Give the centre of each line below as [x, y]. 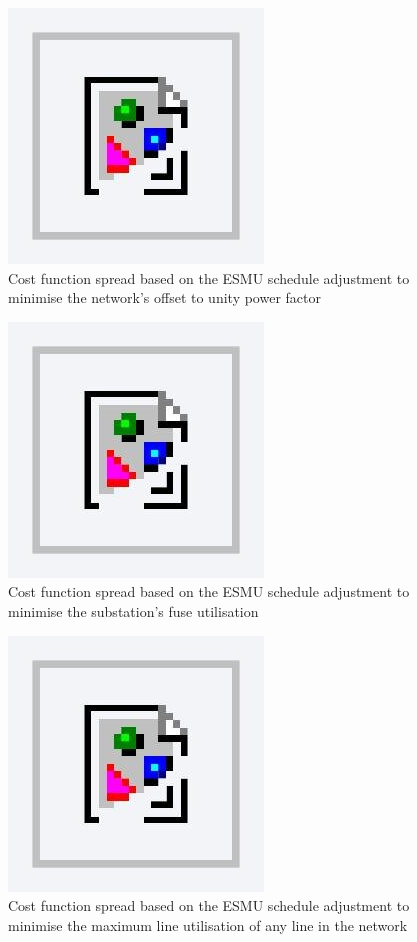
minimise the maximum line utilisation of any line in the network [208, 924]
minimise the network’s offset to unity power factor [164, 297]
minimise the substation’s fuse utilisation [133, 610]
